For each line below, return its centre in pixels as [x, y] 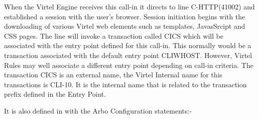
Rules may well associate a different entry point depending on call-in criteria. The [129, 65]
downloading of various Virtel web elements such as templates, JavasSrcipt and [125, 26]
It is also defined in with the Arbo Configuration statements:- [98, 110]
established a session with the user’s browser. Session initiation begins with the [125, 16]
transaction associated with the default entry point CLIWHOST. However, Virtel [128, 55]
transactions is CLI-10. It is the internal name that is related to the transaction [126, 84]
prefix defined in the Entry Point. [55, 94]
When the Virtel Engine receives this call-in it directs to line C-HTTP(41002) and [129, 6]
